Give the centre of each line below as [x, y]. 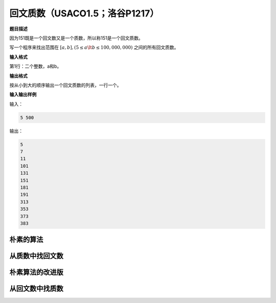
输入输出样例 [23, 94]
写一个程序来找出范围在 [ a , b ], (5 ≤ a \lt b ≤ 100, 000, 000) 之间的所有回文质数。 [94, 47]
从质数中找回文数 [36, 256]
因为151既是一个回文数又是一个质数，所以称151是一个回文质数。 [76, 38]
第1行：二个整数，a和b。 [36, 66]
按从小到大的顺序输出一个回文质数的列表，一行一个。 [65, 85]
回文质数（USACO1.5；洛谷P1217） [84, 13]
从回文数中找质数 [36, 289]
